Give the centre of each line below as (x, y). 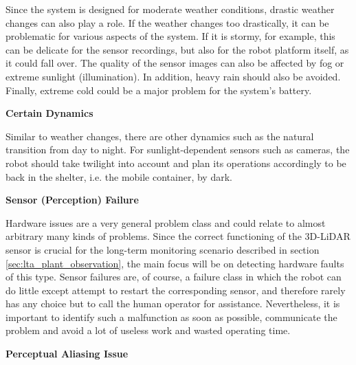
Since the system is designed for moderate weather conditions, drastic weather (170, 9)
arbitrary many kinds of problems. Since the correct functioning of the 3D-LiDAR (178, 236)
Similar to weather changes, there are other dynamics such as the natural (160, 136)
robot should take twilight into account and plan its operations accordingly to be (176, 163)
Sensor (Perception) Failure (72, 200)
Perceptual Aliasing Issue (67, 354)
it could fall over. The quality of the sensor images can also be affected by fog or (175, 63)
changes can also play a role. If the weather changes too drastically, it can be (167, 22)
